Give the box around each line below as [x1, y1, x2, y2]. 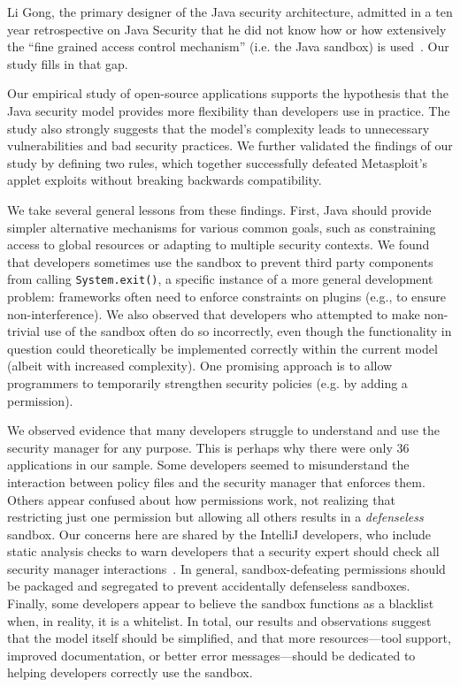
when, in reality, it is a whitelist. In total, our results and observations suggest [7, 611, 432, 630]
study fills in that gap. [7, 54, 128, 73]
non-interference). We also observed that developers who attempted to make [7, 304, 420, 323]
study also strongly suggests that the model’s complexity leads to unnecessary [7, 118, 430, 137]
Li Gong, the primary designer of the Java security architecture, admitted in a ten [7, 3, 453, 20]
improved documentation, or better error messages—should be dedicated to [7, 645, 416, 664]
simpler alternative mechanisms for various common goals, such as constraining [7, 218, 436, 236]
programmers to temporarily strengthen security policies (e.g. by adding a [7, 373, 408, 392]
